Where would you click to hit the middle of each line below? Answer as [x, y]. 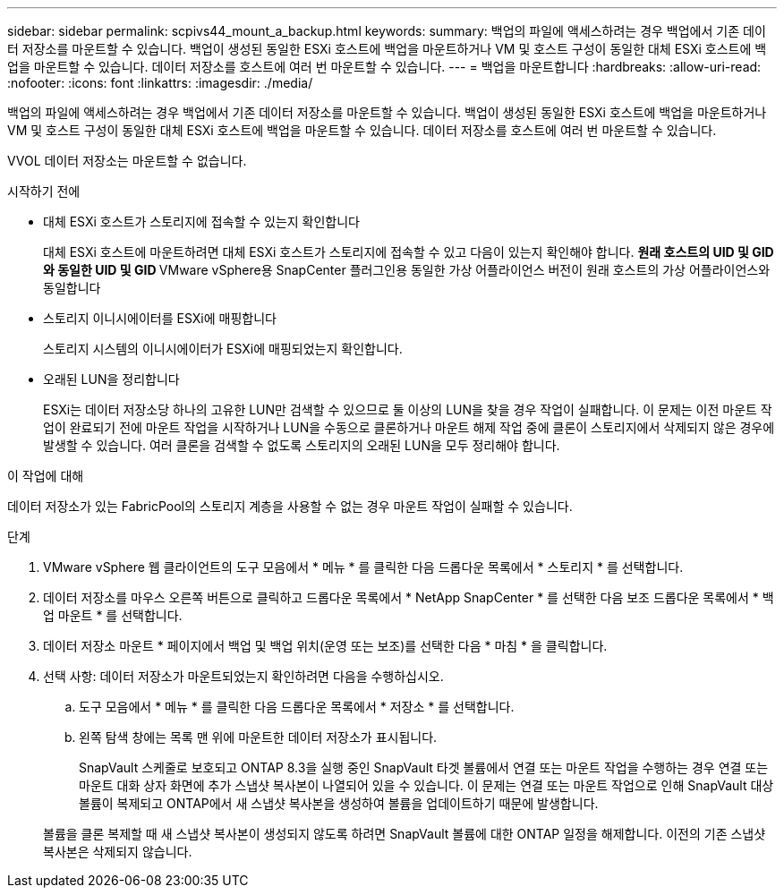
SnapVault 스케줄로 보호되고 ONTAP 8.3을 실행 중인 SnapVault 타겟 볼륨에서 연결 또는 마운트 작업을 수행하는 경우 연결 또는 [424, 767]
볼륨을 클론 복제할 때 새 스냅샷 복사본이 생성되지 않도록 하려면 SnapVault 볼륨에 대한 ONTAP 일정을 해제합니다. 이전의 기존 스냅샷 [405, 834]
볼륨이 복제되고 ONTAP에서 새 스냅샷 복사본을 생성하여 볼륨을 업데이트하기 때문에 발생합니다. [339, 803]
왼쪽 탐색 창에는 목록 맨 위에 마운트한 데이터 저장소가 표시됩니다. [258, 737]
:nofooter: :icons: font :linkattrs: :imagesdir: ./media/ [160, 83]
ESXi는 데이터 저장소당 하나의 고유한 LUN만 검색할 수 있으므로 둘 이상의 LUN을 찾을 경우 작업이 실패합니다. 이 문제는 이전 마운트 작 [408, 409]
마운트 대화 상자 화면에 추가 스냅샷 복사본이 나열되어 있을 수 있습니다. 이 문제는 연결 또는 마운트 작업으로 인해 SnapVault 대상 [426, 785]
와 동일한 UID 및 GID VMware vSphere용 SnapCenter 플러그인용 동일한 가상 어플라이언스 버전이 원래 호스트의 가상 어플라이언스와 [407, 270]
